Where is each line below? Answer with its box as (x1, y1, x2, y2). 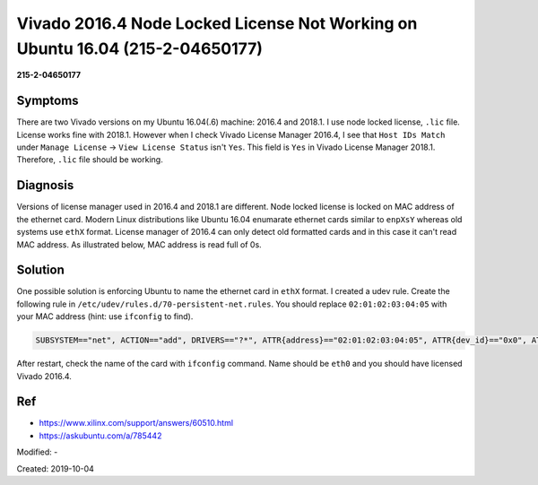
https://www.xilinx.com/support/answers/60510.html (39, 418, 233, 429)
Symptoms (16, 93, 80, 108)
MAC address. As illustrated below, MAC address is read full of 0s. (16, 238, 262, 250)
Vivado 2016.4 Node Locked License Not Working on (16, 13, 418, 33)
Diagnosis (16, 178, 74, 193)
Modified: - (16, 446, 58, 457)
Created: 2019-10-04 (16, 463, 94, 474)
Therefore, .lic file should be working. (16, 154, 163, 165)
